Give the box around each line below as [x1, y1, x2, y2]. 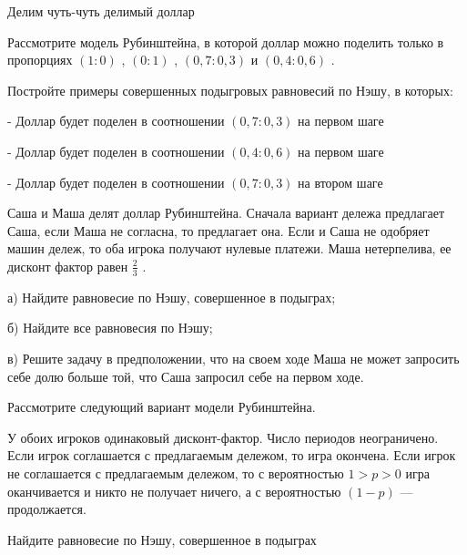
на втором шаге [298, 172, 383, 191]
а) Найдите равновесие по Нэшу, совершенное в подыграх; [7, 287, 336, 306]
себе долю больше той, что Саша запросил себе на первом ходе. [7, 366, 364, 385]
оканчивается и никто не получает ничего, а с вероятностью [7, 481, 341, 500]
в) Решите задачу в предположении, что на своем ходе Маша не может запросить [7, 348, 460, 367]
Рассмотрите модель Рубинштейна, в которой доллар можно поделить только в [7, 32, 444, 51]
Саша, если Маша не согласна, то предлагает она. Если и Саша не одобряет [7, 221, 430, 240]
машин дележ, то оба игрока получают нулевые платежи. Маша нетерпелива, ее [7, 239, 452, 258]
